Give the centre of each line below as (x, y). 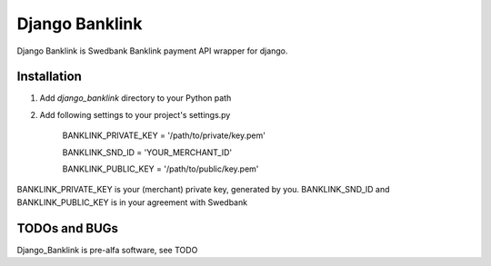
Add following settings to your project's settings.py (135, 114)
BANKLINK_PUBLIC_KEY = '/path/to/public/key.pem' (160, 169)
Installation (49, 77)
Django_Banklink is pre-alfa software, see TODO (107, 250)
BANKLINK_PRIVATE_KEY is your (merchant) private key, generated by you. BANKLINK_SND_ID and (203, 190)
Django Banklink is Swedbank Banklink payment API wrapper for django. (152, 51)
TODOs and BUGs (67, 228)
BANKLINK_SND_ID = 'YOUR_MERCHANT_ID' (147, 152)
